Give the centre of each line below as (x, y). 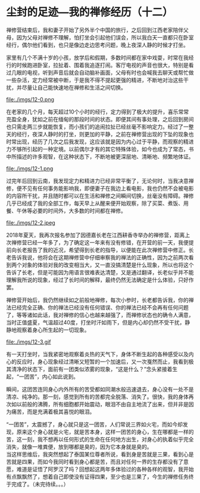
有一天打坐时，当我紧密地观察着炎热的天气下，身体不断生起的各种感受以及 (97, 354)
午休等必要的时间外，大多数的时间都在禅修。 (71, 210)
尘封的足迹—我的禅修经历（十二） (90, 12)
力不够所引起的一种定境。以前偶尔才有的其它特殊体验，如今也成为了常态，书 (100, 149)
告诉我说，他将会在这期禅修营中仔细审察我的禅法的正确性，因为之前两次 (100, 257)
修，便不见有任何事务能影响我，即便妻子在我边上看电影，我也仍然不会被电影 (100, 188)
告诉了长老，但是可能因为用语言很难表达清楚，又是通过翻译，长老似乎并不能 (100, 272)
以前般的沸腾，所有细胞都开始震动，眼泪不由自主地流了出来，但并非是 (102, 404)
